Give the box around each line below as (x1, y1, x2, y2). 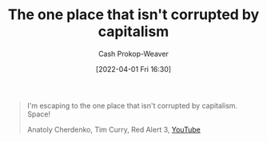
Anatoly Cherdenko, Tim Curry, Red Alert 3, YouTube (26, 124, 201, 134)
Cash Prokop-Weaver (98, 49, 169, 58)
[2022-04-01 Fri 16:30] (95, 64, 172, 73)
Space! (26, 109, 51, 119)
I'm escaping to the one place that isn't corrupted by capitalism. (26, 101, 237, 110)
